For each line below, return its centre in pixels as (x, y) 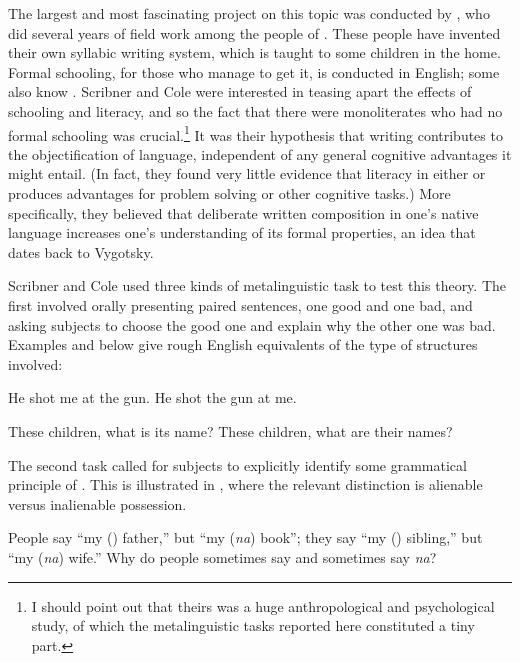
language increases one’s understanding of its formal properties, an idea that (242, 232)
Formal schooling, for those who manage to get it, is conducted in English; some (254, 71)
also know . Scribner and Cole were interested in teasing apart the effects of (240, 91)
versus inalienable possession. (97, 503)
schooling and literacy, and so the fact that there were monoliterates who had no (255, 110)
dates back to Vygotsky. (81, 251)
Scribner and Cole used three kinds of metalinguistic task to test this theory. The (257, 285)
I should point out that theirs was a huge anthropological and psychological (263, 605)
